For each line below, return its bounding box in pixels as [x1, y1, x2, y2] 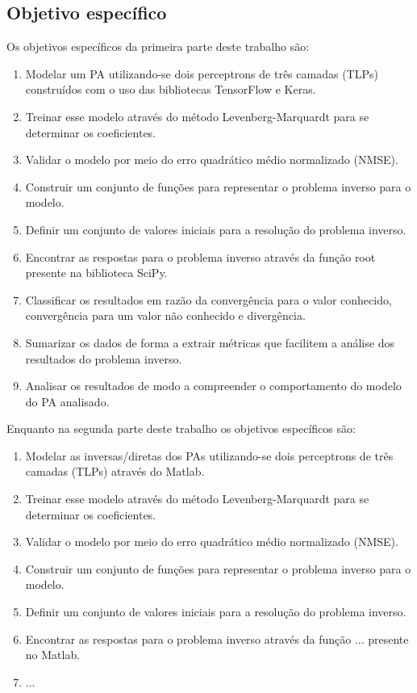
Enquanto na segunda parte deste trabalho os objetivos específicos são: [6, 420, 356, 437]
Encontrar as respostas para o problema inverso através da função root [25, 248, 376, 265]
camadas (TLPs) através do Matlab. [25, 463, 205, 480]
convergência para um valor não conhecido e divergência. [25, 307, 306, 324]
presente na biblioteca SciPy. [25, 264, 168, 281]
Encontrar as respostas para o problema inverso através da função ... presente [25, 630, 409, 647]
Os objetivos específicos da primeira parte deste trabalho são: [6, 38, 310, 55]
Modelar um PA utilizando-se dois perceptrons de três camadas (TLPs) [25, 65, 378, 82]
